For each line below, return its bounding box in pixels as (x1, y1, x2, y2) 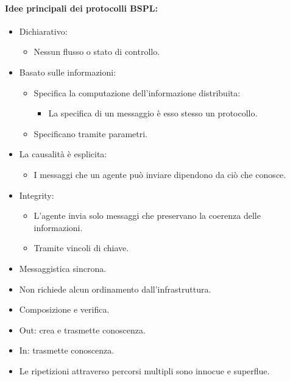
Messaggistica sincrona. (19, 262, 107, 274)
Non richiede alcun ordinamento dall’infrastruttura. (19, 282, 211, 295)
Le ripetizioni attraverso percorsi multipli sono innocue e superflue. (19, 364, 270, 377)
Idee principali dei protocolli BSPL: (5, 1, 158, 14)
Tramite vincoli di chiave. (34, 241, 129, 254)
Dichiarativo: (19, 24, 68, 37)
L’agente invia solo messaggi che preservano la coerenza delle (34, 209, 261, 222)
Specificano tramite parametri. (34, 127, 148, 140)
